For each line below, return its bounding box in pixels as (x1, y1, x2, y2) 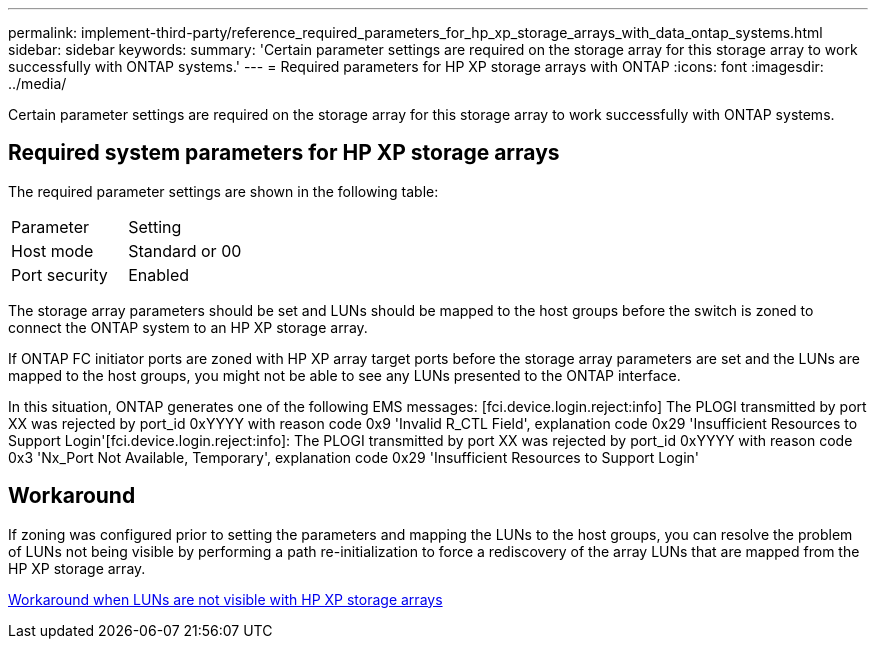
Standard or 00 (128, 240, 242, 261)
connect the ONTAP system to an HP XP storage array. (8, 318, 368, 336)
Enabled (128, 264, 190, 285)
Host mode (11, 240, 94, 261)
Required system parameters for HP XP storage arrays (8, 140, 560, 166)
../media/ (8, 75, 67, 92)
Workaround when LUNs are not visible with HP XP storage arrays (8, 590, 443, 608)
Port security (11, 264, 108, 285)
